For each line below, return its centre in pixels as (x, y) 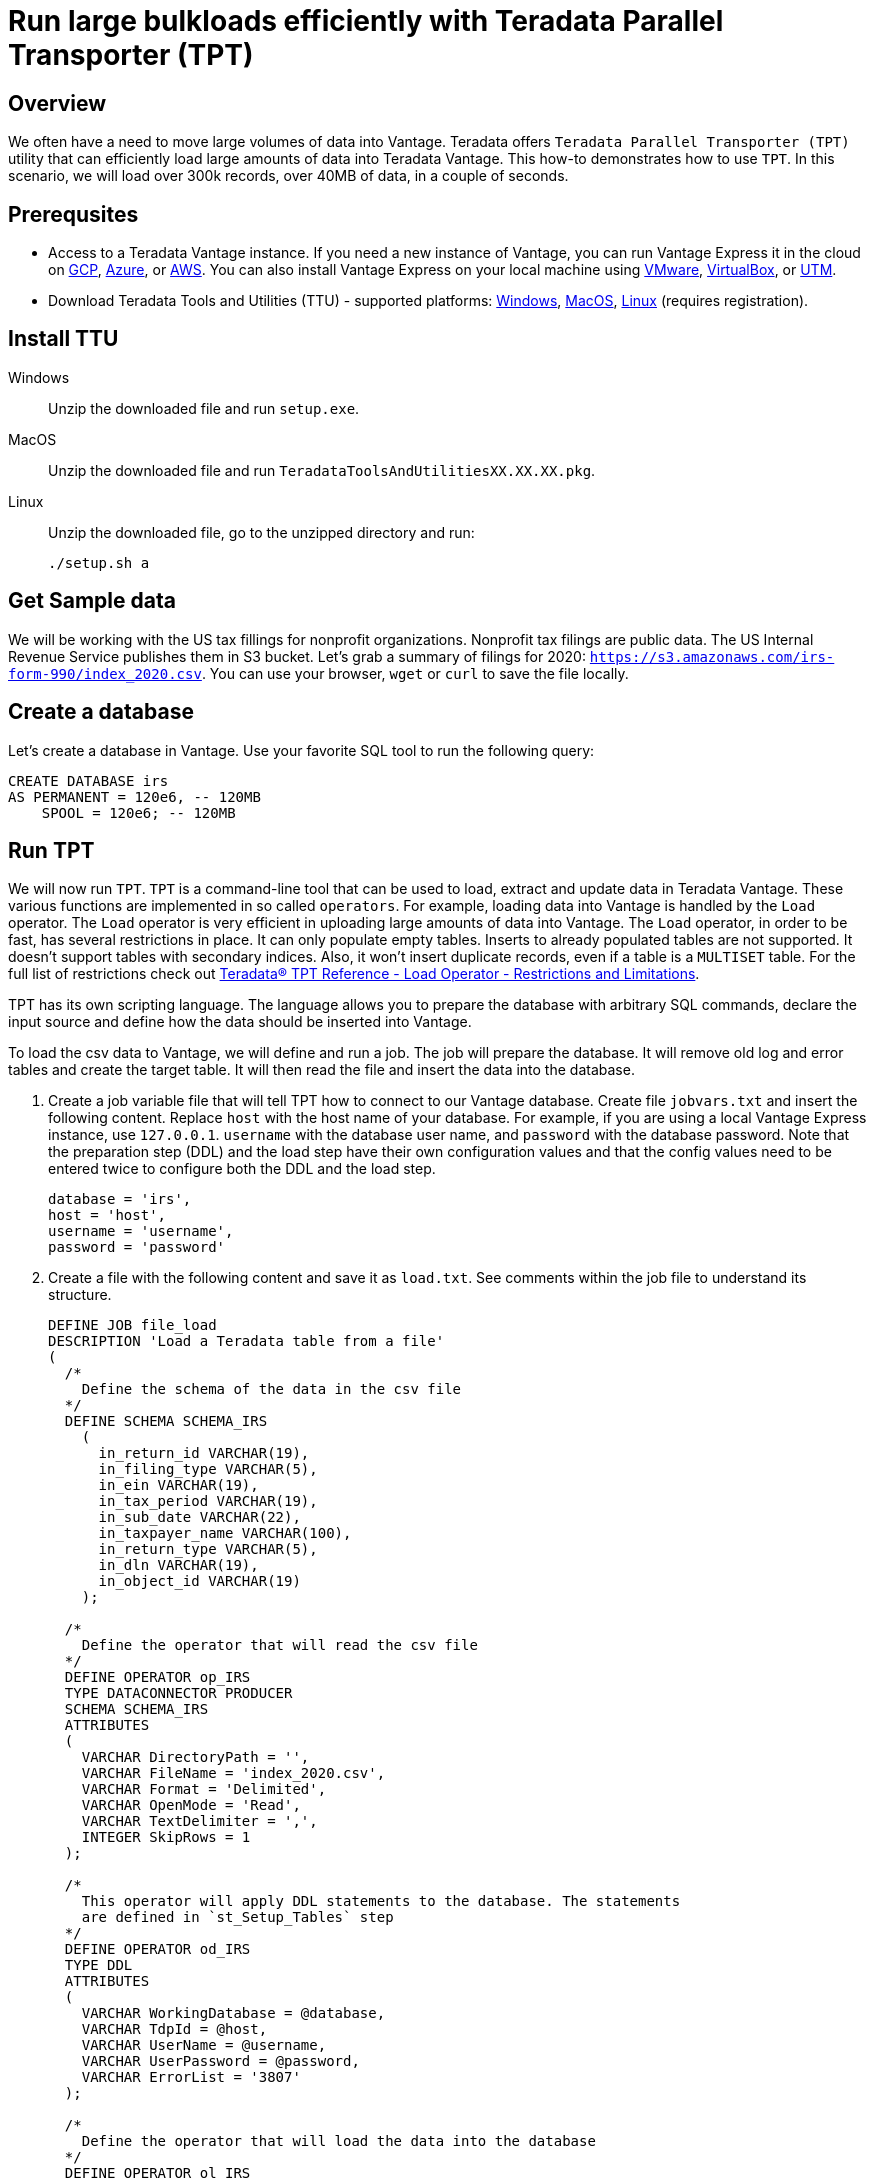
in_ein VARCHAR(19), (178, 1485)
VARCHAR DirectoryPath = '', (195, 1757)
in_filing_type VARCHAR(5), (208, 1469)
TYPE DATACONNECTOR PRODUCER (178, 1693)
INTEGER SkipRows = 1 (166, 1837)
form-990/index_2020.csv (105, 673)
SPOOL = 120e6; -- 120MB (138, 812)
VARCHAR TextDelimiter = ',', (199, 1821)
